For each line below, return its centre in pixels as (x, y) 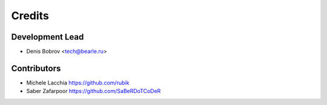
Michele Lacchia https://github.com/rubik (78, 82)
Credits (30, 16)
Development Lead (48, 37)
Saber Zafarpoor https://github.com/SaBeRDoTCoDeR (94, 91)
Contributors (36, 68)
